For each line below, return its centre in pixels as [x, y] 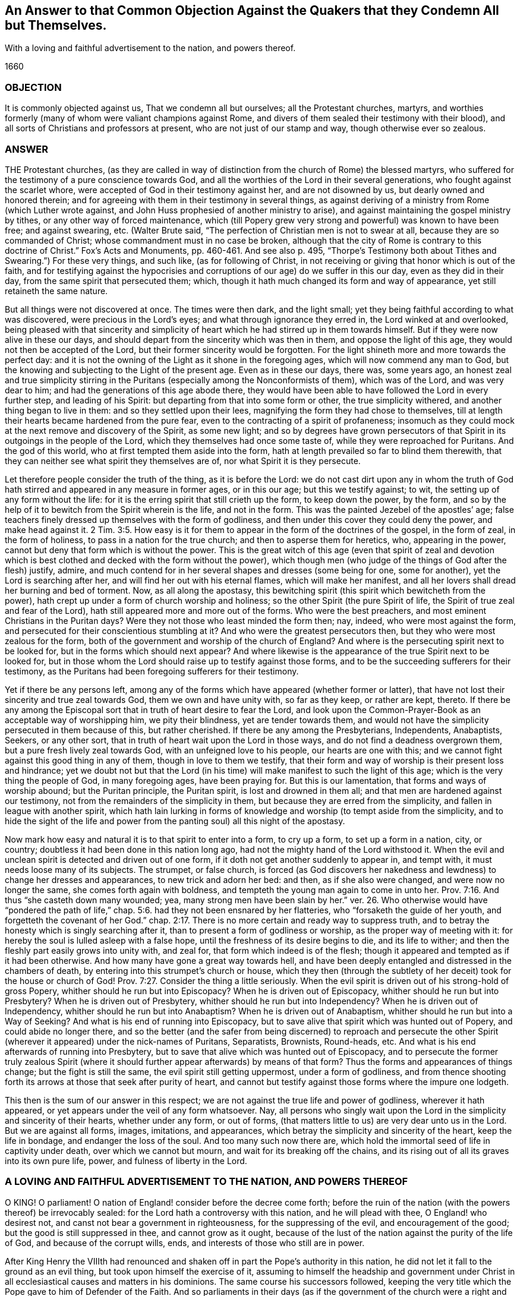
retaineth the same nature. [56, 291]
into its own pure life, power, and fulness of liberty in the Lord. [126, 1161]
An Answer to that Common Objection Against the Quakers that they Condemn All [252, 10]
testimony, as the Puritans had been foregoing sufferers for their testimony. [152, 671]
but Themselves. [56, 25]
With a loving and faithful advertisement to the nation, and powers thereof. [150, 48]
